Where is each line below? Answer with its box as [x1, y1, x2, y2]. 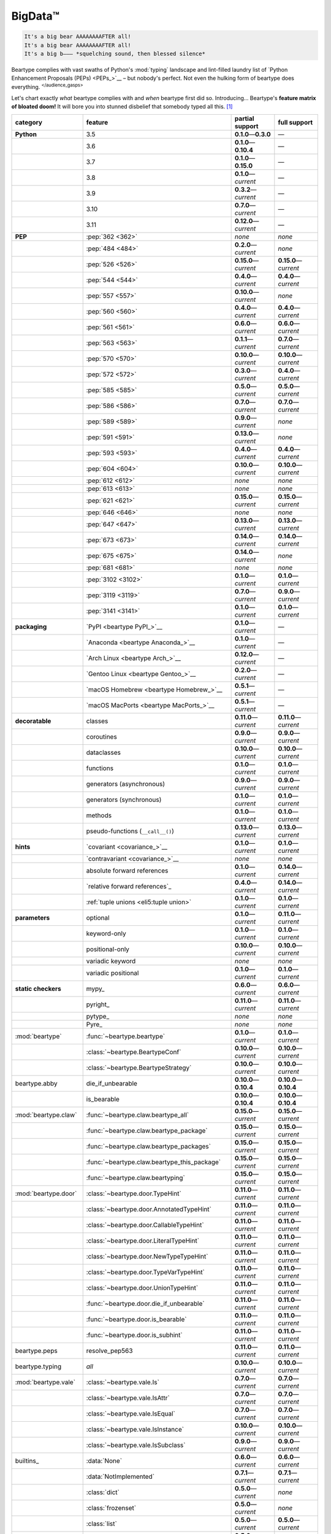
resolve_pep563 [86, 1346, 133, 1355]
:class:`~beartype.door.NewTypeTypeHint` [86, 1252, 208, 1260]
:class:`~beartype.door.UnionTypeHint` [86, 1283, 199, 1292]
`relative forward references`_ [86, 882, 172, 890]
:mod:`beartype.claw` [15, 1111, 77, 1119]
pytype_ [86, 1012, 110, 1020]
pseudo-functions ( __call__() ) [86, 827, 175, 835]
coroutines [86, 732, 118, 741]
